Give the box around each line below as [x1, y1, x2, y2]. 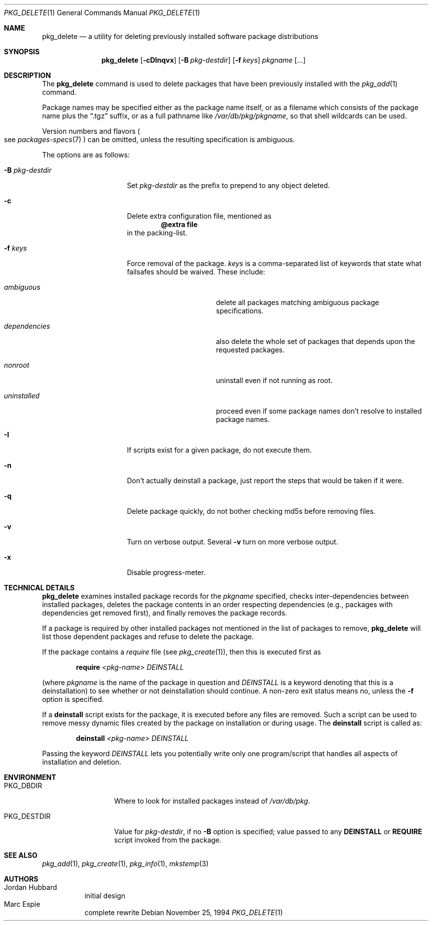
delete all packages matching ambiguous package [216, 298, 379, 307]
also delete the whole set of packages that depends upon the [216, 337, 415, 346]
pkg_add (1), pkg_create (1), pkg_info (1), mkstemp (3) [42, 859, 209, 868]
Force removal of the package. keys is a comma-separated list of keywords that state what [127, 259, 422, 268]
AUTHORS [4, 875, 38, 883]
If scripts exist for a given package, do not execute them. [127, 446, 312, 454]
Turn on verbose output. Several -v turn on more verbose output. [127, 538, 338, 546]
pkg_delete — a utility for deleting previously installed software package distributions [42, 32, 319, 40]
